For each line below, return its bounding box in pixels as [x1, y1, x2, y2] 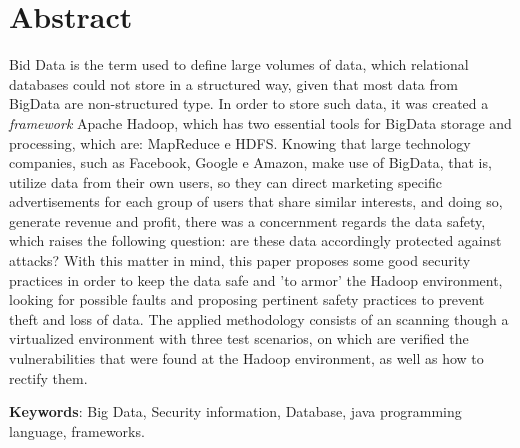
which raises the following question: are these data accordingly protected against [9, 230, 502, 251]
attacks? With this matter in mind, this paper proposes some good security [9, 250, 471, 271]
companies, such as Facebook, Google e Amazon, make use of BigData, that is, [9, 152, 492, 173]
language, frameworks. [9, 420, 145, 441]
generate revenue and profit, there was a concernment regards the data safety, [9, 210, 486, 231]
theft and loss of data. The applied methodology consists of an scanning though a [9, 308, 509, 329]
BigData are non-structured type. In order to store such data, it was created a [9, 93, 489, 114]
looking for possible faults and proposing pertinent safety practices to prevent [9, 289, 485, 310]
